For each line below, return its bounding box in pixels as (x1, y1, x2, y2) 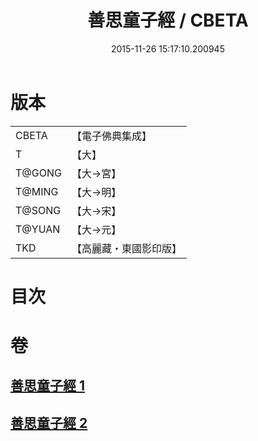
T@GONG (15, 166, 62, 180)
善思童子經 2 (10, 414, 88, 431)
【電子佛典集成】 (71, 129, 152, 143)
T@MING (15, 184, 59, 198)
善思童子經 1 (10, 377, 86, 395)
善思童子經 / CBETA (87, 9, 249, 32)
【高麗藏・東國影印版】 (71, 241, 182, 255)
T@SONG (15, 203, 62, 217)
